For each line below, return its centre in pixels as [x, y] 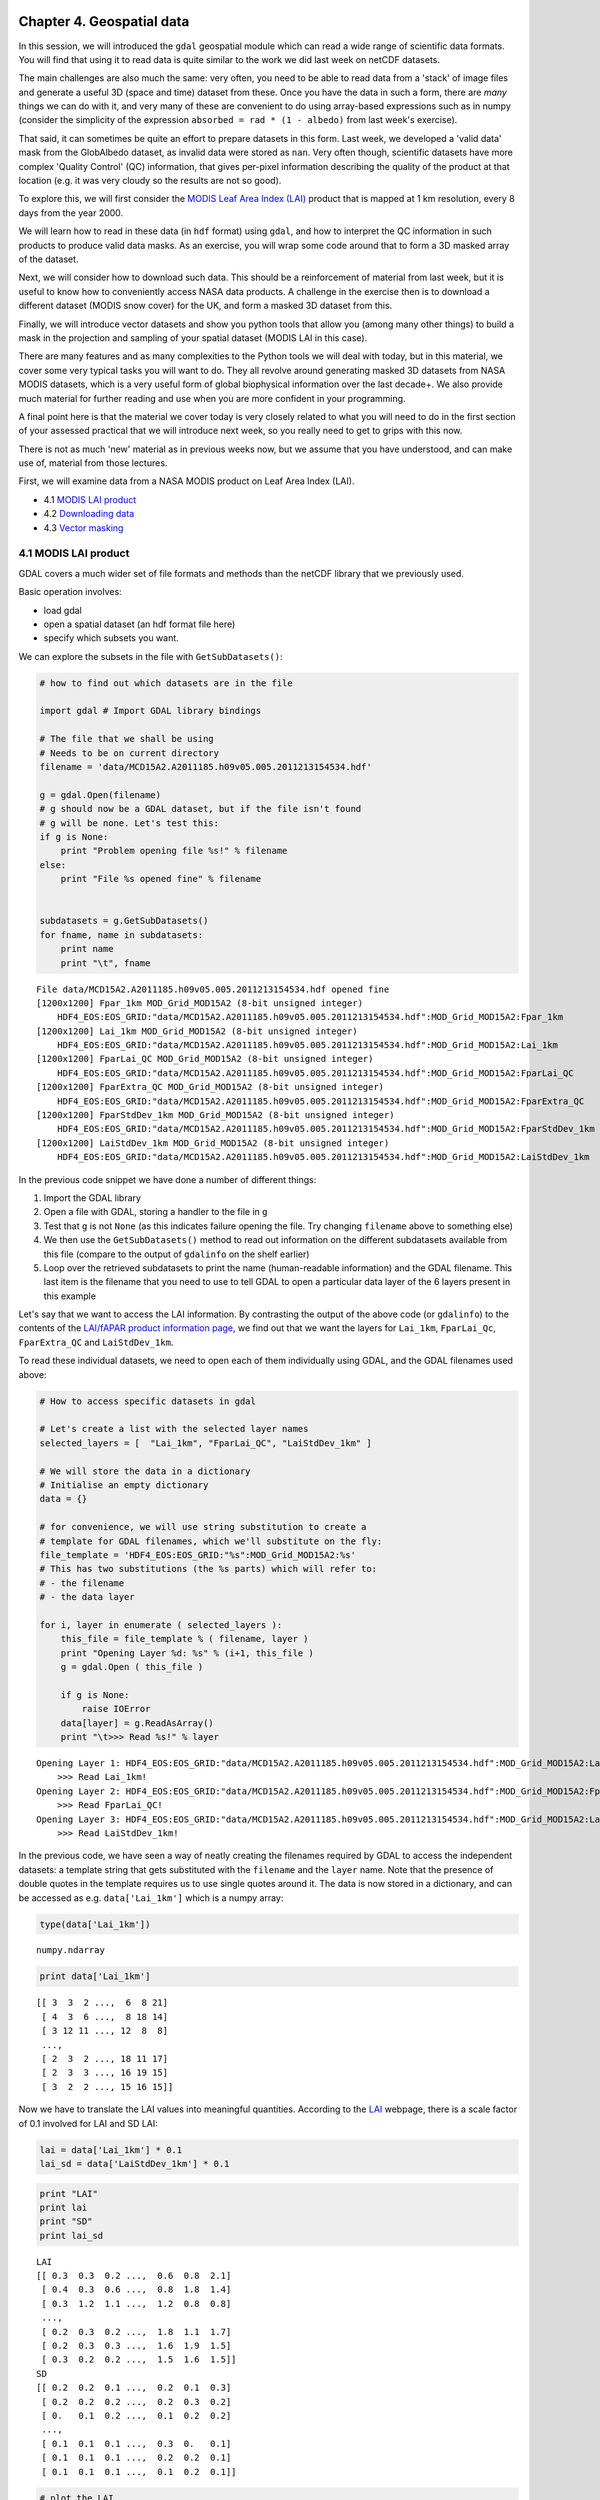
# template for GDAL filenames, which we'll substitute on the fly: [211, 1541]
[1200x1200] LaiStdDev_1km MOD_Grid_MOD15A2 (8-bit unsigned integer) [213, 1143]
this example [70, 1296]
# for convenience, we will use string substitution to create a [203, 1527]
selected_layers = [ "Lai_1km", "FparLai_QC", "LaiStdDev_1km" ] [205, 1443]
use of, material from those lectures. [93, 463]
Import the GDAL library [92, 1197]
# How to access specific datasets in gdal [148, 1401]
